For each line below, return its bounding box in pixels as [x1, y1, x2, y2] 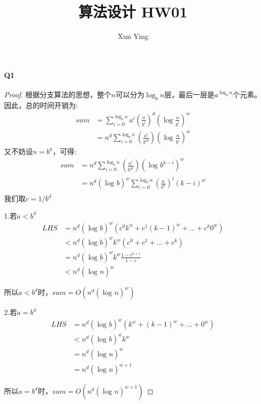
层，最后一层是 [164, 89, 215, 99]
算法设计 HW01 [78, 1, 188, 22]
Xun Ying [118, 31, 148, 41]
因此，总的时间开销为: [4, 99, 78, 110]
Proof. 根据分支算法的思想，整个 [4, 89, 112, 99]
